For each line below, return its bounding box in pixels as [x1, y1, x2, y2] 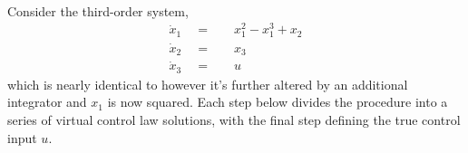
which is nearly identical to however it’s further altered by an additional [7, 74, 408, 93]
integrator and [7, 92, 87, 111]
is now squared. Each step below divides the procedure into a [107, 92, 448, 111]
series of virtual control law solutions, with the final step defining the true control [7, 110, 461, 129]
